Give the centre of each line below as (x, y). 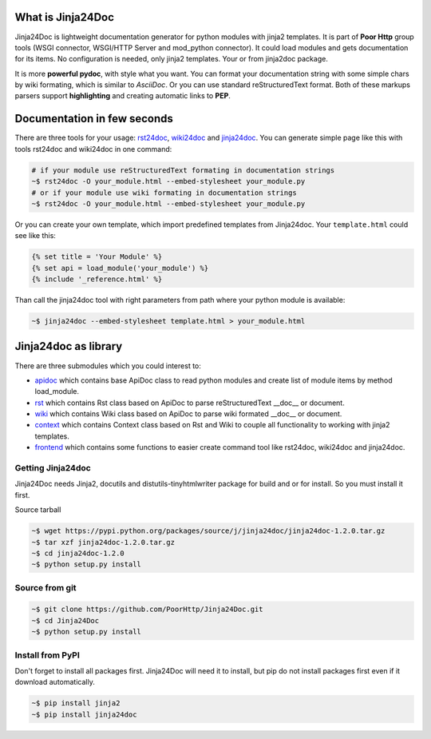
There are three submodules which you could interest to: (108, 366)
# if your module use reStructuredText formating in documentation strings (183, 170)
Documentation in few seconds (94, 119)
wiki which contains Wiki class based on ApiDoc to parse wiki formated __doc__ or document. (188, 414)
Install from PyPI (47, 655)
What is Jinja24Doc (65, 17)
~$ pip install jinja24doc (84, 714)
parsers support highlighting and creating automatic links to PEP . (123, 96)
